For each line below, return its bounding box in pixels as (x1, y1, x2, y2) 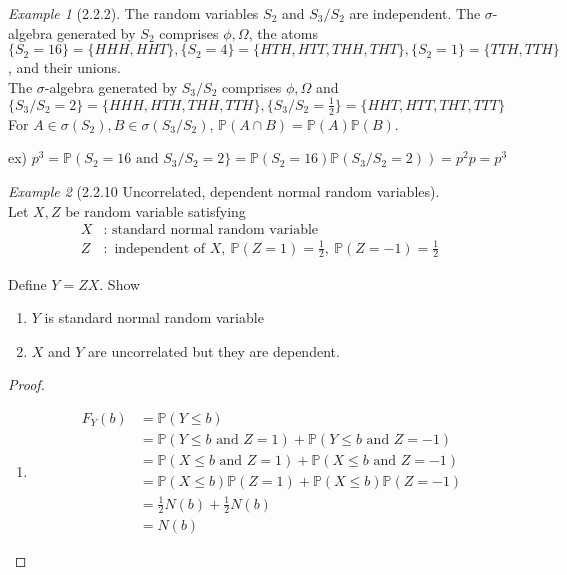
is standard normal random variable (44, 307, 264, 328)
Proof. (8, 374, 45, 395)
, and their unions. (8, 57, 121, 78)
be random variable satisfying (65, 200, 246, 221)
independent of (114, 241, 206, 256)
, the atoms (248, 22, 318, 43)
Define (8, 273, 47, 294)
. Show (99, 273, 141, 294)
